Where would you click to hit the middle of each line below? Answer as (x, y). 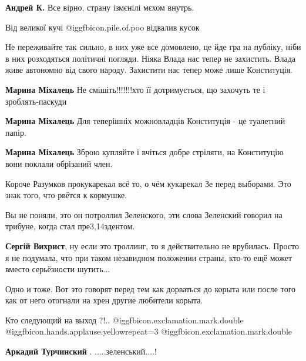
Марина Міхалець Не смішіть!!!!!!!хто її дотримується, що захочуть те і (135, 89)
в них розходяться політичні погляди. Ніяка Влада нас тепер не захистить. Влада (150, 58)
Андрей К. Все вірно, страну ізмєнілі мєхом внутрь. (100, 7)
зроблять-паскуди (36, 101)
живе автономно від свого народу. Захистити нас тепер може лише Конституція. (149, 70)
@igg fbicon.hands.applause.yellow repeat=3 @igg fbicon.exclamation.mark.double (149, 331)
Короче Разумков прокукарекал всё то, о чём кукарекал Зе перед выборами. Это (148, 183)
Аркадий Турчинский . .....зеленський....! (81, 351)
